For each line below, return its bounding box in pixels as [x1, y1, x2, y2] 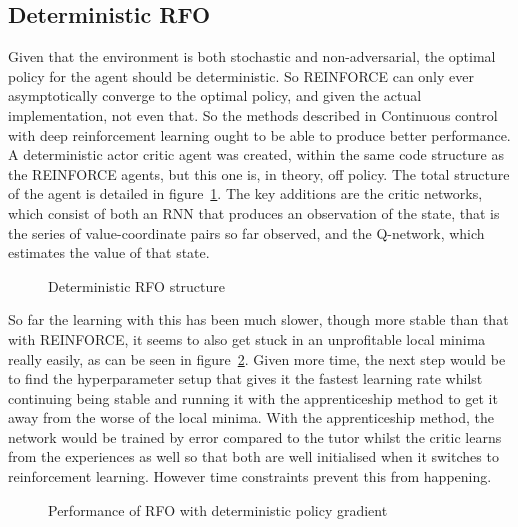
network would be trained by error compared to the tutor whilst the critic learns [8, 426, 502, 447]
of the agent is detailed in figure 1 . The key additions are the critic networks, [8, 183, 483, 204]
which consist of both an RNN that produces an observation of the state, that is [8, 202, 500, 223]
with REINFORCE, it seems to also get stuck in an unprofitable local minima [8, 328, 486, 349]
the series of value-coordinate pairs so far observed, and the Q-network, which [8, 222, 485, 243]
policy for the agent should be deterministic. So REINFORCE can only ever [8, 65, 474, 86]
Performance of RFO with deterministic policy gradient [48, 499, 388, 520]
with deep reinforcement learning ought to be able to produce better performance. [8, 124, 511, 145]
